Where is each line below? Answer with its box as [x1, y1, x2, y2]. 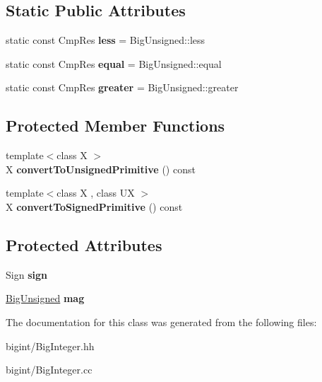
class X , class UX [56, 185, 135, 200]
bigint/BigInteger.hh [6, 338, 95, 353]
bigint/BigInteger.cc [6, 362, 93, 377]
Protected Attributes [6, 233, 162, 255]
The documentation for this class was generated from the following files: [6, 314, 317, 329]
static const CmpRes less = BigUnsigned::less [6, 33, 205, 47]
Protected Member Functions [6, 115, 225, 137]
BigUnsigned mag [6, 291, 85, 306]
